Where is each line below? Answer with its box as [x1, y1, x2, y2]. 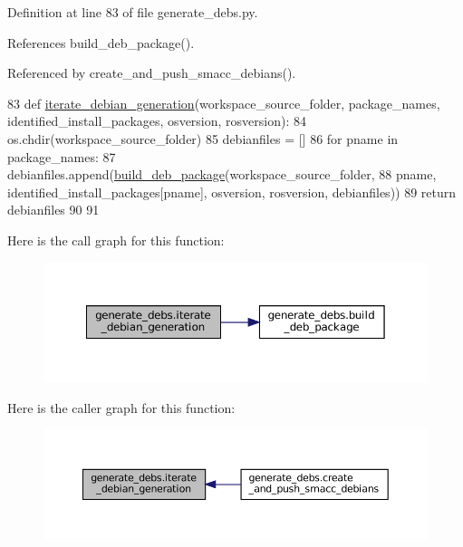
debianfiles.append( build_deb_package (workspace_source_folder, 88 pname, [7, 165, 437, 184]
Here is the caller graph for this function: [7, 398, 236, 417]
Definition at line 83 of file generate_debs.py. [7, 3, 258, 21]
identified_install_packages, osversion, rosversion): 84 [7, 111, 306, 130]
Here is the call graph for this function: [7, 230, 225, 249]
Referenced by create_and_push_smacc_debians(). [7, 63, 296, 82]
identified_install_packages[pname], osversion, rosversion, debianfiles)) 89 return [7, 182, 457, 201]
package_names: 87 [7, 147, 116, 166]
